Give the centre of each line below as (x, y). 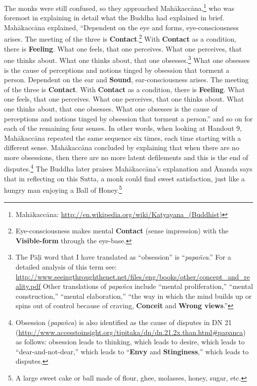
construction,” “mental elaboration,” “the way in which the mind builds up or (133, 296)
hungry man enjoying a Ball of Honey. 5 (63, 189)
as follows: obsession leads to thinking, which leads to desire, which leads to (130, 342)
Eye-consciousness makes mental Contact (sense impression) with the (122, 231)
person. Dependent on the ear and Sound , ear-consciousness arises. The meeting (127, 80)
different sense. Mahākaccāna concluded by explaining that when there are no (122, 147)
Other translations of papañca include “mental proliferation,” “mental (148, 286)
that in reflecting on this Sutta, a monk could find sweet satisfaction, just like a (125, 178)
